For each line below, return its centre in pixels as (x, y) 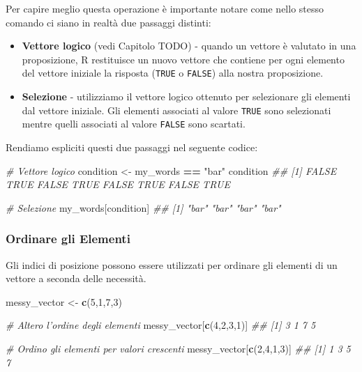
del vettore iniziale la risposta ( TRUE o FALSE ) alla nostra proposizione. (173, 73)
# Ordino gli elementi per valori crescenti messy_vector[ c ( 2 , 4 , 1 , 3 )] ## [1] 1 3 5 (178, 348)
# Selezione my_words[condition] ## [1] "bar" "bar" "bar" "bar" (143, 207)
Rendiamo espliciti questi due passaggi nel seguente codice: (132, 147)
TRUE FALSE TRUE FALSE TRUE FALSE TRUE (118, 184)
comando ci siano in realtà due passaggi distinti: (108, 22)
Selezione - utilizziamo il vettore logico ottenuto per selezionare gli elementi (186, 96)
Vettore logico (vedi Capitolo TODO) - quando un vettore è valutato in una (189, 46)
